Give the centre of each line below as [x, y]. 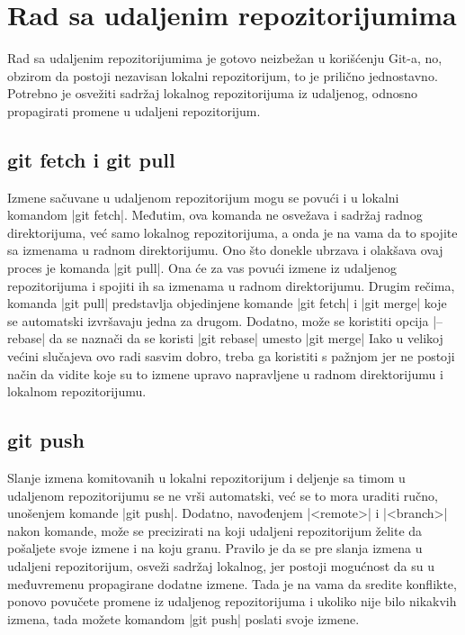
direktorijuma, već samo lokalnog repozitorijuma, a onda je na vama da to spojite [232, 232]
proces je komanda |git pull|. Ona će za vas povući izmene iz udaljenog [202, 268]
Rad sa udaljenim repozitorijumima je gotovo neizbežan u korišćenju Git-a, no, [225, 58]
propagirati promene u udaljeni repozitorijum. [134, 110]
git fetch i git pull [91, 159]
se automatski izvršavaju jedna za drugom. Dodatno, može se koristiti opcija [218, 320]
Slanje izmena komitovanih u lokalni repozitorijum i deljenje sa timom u [206, 478]
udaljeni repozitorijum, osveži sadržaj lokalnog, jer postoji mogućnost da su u [221, 566]
